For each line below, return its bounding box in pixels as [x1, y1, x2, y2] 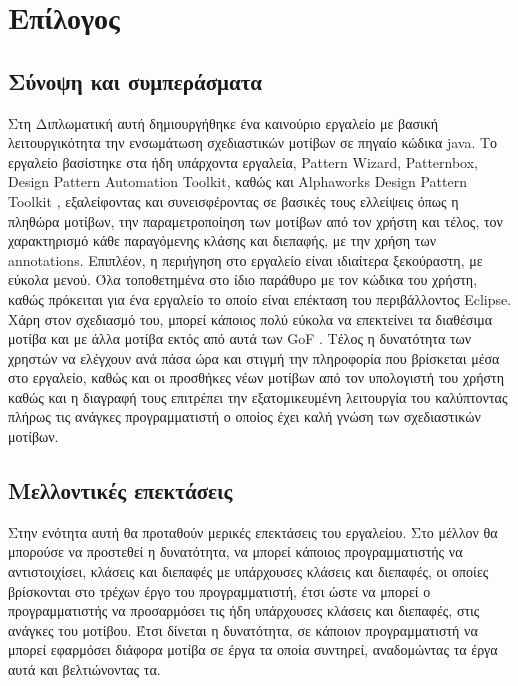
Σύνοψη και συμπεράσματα [8, 65, 263, 96]
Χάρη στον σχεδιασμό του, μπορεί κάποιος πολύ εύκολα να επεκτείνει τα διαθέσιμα [8, 308, 493, 329]
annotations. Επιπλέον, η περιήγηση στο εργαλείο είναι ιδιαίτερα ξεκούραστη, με [8, 249, 483, 270]
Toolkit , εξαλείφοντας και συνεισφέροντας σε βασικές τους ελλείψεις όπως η [8, 190, 459, 211]
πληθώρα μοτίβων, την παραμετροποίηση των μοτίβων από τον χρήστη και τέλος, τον [8, 210, 503, 231]
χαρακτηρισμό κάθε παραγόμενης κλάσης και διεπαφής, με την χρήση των [8, 230, 436, 251]
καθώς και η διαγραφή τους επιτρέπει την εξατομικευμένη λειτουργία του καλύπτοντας [8, 386, 508, 407]
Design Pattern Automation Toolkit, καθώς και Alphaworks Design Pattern [8, 171, 467, 192]
